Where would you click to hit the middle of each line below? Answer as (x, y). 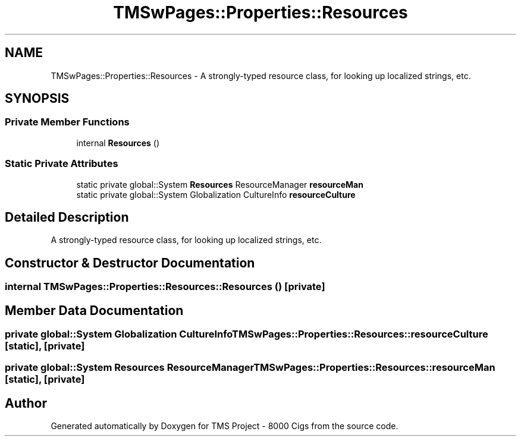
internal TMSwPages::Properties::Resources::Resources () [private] (165, 287)
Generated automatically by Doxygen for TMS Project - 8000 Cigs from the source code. (225, 426)
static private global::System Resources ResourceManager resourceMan (220, 184)
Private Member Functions (67, 122)
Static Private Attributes (62, 164)
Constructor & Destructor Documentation (130, 263)
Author (26, 403)
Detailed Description (67, 217)
